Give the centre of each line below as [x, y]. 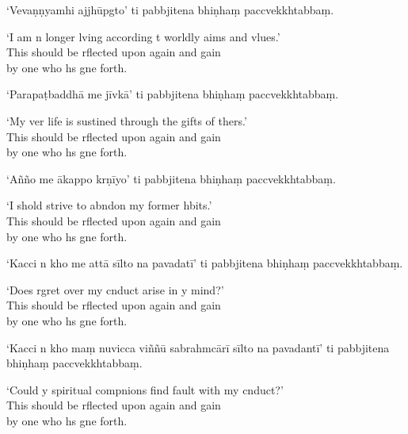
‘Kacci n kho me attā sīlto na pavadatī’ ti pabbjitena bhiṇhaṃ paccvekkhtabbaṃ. [205, 263]
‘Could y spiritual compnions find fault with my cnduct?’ [145, 389]
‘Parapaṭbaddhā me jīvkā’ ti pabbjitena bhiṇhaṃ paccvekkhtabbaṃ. [173, 94]
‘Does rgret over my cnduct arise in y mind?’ [115, 289]
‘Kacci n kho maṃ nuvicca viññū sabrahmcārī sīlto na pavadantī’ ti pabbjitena [198, 347]
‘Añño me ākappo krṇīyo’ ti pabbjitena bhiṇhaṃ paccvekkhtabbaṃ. [171, 178]
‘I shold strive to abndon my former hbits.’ [109, 205]
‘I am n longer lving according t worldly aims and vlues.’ [143, 36]
